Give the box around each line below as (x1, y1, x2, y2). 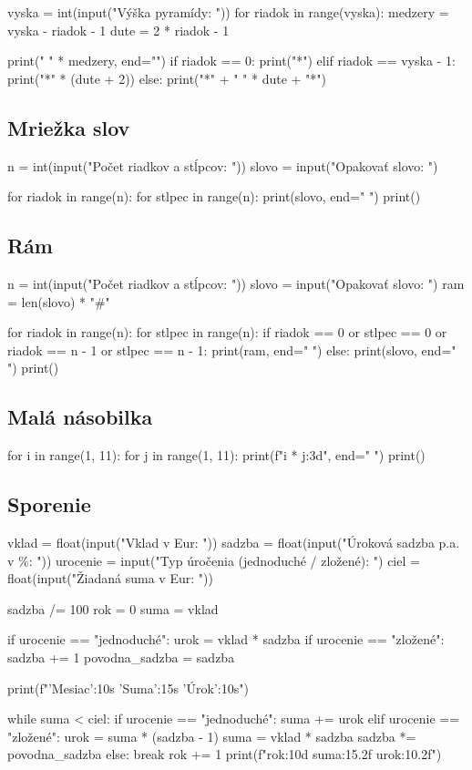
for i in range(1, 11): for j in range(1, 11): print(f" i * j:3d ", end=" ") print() (7, 446, 426, 465)
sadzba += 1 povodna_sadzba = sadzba (7, 647, 235, 666)
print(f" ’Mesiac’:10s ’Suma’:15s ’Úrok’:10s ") (7, 678, 249, 697)
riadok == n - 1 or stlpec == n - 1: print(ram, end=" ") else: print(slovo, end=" (7, 340, 457, 359)
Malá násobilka (7, 403, 153, 431)
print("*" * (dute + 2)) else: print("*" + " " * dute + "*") (7, 68, 327, 87)
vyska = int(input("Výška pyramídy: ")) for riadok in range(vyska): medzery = (7, 3, 449, 21)
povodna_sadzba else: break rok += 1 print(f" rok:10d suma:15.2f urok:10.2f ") (7, 744, 442, 764)
